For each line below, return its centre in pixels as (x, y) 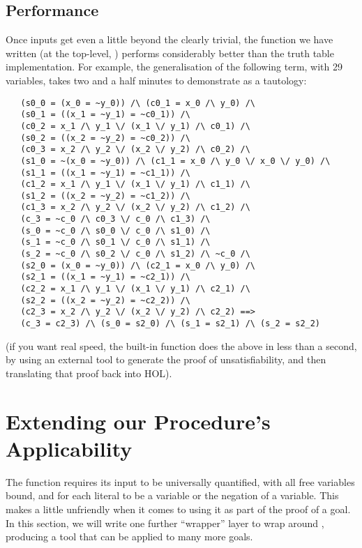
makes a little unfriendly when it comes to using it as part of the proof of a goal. (178, 509)
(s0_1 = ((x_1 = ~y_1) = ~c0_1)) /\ (105, 115)
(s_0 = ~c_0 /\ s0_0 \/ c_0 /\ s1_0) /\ (115, 230)
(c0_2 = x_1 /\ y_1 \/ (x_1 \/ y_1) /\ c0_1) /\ (135, 126)
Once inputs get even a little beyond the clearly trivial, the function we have (169, 39)
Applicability (69, 448)
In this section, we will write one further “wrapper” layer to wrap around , (165, 523)
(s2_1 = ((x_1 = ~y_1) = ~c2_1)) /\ (105, 277)
